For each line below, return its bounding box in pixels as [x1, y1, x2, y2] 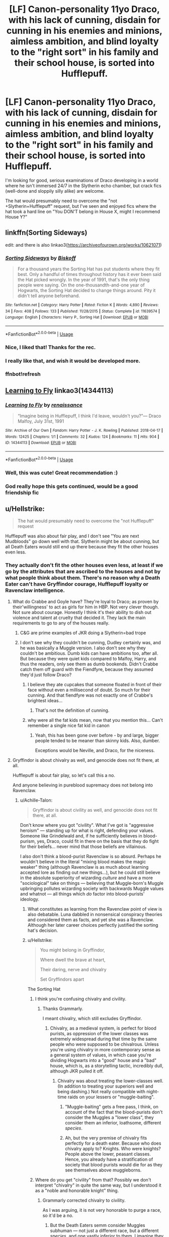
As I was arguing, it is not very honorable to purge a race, [42, 1207, 162, 1213]
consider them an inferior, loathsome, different [65, 1119, 161, 1126]
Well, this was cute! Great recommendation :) [5, 469, 118, 476]
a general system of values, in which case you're [50, 1052, 152, 1058]
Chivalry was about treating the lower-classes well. [57, 1078, 163, 1084]
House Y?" [5, 213, 28, 220]
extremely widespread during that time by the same [50, 1036, 157, 1042]
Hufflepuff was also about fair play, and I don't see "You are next [5, 533, 139, 539]
